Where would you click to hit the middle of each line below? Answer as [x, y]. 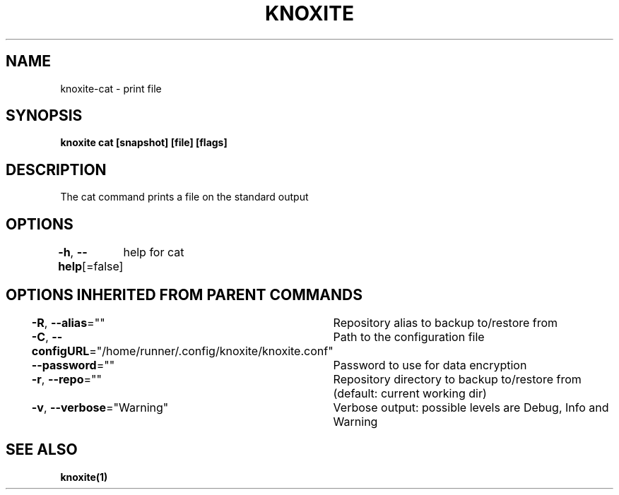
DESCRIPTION [56, 169]
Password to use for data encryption [430, 365]
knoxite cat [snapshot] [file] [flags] [144, 143]
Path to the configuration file [409, 336]
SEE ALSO [42, 450]
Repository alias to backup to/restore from [446, 322]
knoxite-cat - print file [111, 88]
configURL [60, 351]
